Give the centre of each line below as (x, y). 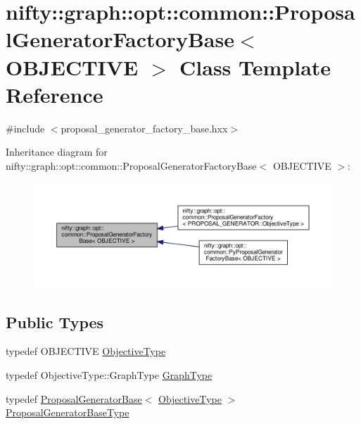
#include (25, 128)
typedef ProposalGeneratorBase (74, 398)
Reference (55, 94)
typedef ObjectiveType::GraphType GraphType (109, 374)
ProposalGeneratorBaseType (68, 412)
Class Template (255, 67)
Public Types (55, 322)
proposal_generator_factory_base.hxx (144, 128)
